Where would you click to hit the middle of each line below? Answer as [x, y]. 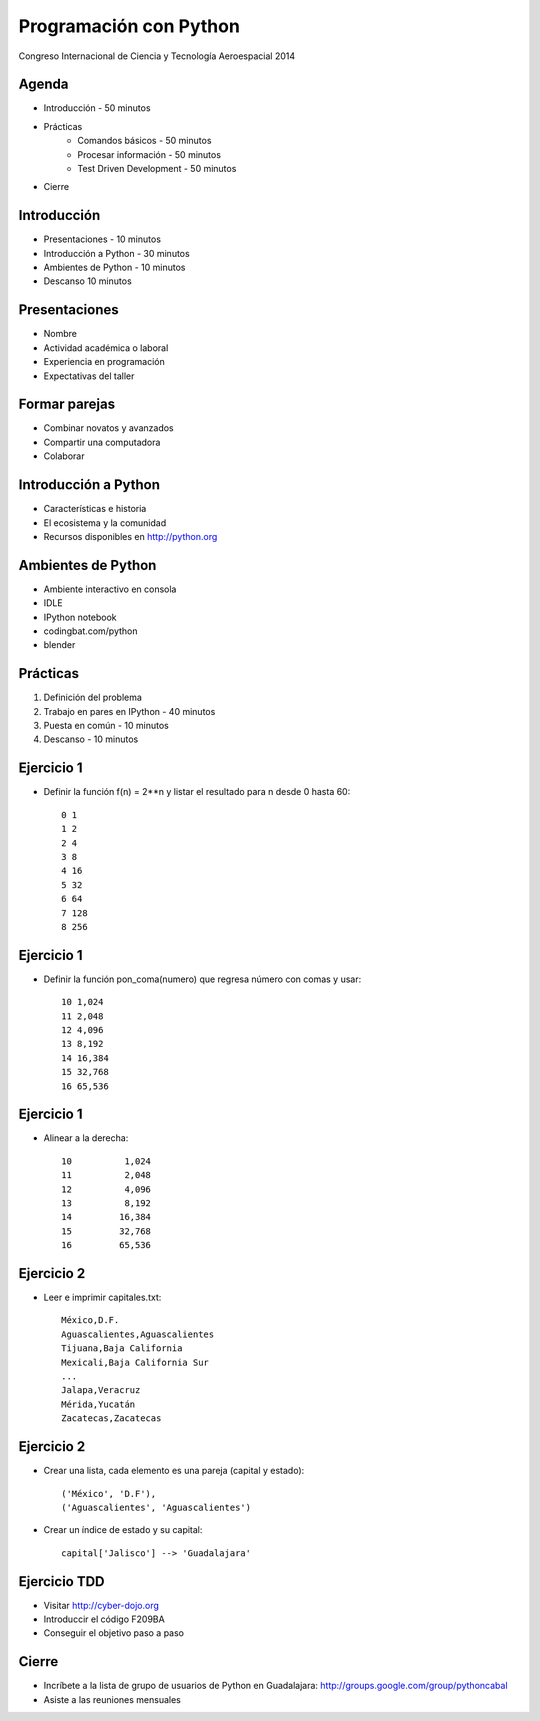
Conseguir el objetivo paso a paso [114, 1633]
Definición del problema [92, 697]
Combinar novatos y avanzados [108, 428]
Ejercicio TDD [61, 1581]
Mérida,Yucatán [98, 1404]
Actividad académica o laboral [106, 347]
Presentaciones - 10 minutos [102, 239]
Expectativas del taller [89, 376]
